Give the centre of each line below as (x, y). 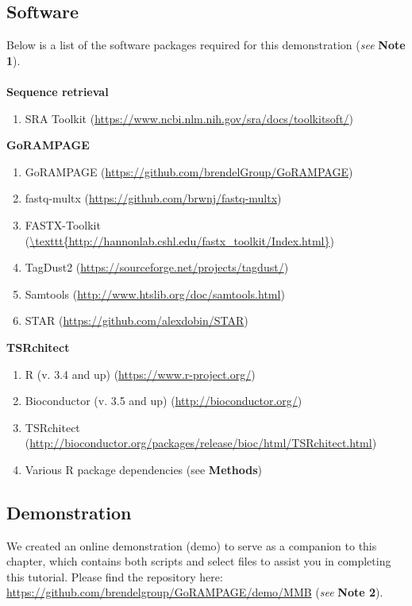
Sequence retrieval (58, 91)
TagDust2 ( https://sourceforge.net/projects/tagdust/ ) (157, 267)
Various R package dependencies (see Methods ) (143, 469)
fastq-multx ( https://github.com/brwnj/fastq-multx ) (153, 198)
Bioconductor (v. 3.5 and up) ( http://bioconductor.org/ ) (164, 401)
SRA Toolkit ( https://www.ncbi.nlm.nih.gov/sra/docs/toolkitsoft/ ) (189, 118)
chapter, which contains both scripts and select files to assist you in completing (199, 561)
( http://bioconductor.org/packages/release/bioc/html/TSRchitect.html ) (201, 443)
